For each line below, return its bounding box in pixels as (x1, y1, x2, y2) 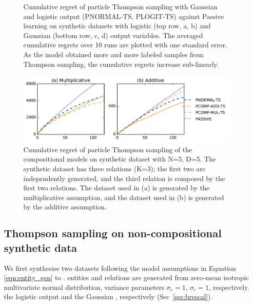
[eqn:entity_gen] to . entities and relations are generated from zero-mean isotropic (4, 272, 249, 283)
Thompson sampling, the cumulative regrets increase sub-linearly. (23, 59, 219, 69)
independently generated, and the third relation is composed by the (23, 173, 225, 183)
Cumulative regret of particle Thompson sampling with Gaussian (23, 1, 217, 11)
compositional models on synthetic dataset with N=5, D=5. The (23, 154, 216, 164)
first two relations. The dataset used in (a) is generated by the (23, 183, 210, 193)
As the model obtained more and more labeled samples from (23, 49, 204, 59)
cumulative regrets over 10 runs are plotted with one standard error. (23, 40, 228, 50)
